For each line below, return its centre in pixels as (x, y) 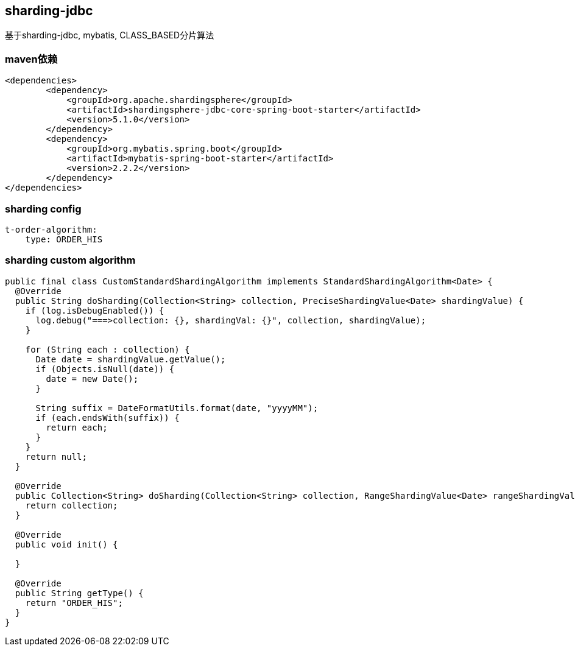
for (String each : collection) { (108, 349)
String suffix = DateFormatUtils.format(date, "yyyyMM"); (177, 408)
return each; (77, 427)
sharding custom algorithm (70, 260)
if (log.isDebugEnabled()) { (95, 310)
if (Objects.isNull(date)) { (105, 369)
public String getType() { (79, 593)
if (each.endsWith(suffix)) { (108, 417)
